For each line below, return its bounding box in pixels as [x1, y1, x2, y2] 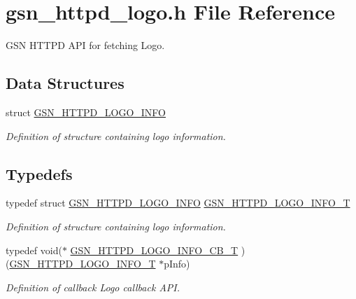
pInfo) [164, 256, 190, 271]
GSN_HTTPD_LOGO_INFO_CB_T [70, 242, 238, 257]
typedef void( [6, 242, 62, 257]
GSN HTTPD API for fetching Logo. [6, 38, 165, 53]
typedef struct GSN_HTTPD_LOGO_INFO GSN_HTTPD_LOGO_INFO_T [6, 195, 350, 210]
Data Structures [6, 72, 124, 94]
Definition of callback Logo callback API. [6, 279, 180, 294]
